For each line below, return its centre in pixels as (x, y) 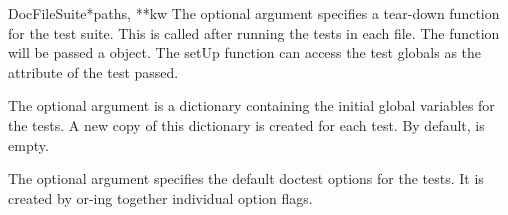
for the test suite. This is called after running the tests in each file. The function (254, 32)
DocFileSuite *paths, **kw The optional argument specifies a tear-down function (254, 13)
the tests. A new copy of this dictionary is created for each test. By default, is (246, 124)
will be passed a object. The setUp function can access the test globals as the (245, 52)
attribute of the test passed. (93, 71)
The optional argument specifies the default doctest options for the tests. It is (246, 178)
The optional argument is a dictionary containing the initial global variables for (251, 105)
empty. (28, 144)
